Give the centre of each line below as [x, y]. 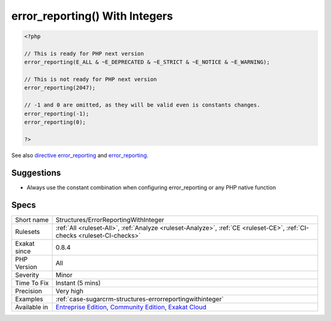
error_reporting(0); [55, 122]
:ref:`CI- [298, 228]
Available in [32, 307]
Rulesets [27, 232]
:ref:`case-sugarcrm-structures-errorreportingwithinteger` [139, 299]
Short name [32, 219]
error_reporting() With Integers [92, 16]
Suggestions [36, 172]
